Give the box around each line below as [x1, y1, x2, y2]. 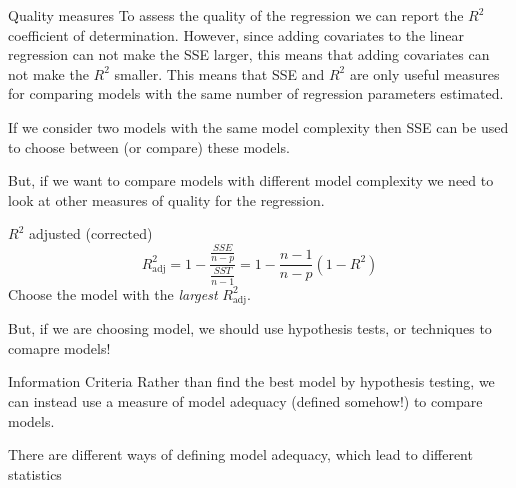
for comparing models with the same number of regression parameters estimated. [8, 83, 504, 104]
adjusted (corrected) [28, 223, 153, 244]
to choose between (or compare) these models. [8, 136, 290, 157]
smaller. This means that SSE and [114, 63, 325, 84]
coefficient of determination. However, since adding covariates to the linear [8, 24, 465, 45]
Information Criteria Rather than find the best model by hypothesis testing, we [8, 371, 495, 392]
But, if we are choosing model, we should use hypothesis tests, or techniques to [8, 318, 492, 339]
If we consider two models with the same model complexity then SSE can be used [8, 116, 509, 137]
